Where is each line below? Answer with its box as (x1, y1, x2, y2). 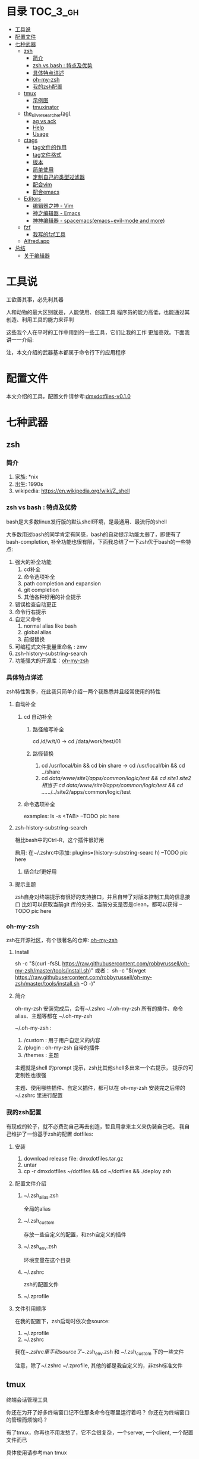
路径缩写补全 (32, 726, 64, 733)
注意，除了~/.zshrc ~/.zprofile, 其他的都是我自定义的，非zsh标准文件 (14, 1361, 183, 1369)
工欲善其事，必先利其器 (6, 295, 64, 303)
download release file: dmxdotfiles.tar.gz (23, 1155, 124, 1162)
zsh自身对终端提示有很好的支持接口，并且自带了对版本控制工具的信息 (14, 893, 185, 900)
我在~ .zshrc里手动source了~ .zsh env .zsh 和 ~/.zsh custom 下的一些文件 (14, 1348, 184, 1357)
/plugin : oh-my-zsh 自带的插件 (23, 1044, 100, 1051)
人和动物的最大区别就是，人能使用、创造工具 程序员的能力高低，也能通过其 (6, 308, 190, 316)
